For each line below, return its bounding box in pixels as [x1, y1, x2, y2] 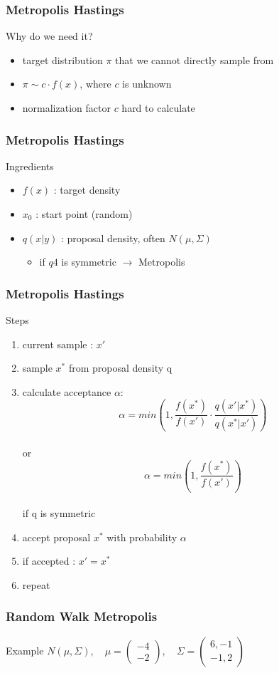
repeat [22, 577, 50, 592]
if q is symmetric [22, 506, 96, 521]
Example [6, 642, 44, 657]
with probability [106, 529, 177, 544]
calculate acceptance [22, 384, 111, 399]
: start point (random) [35, 207, 133, 221]
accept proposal [22, 529, 91, 544]
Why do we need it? [6, 28, 93, 43]
